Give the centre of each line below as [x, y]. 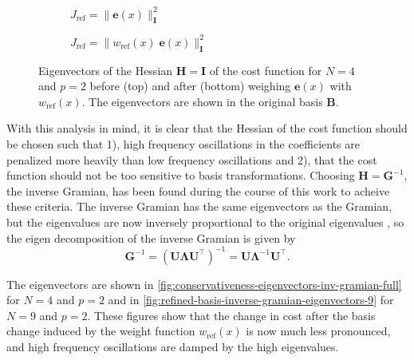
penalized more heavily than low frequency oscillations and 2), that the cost [192, 159]
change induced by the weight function [101, 331]
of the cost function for [266, 70]
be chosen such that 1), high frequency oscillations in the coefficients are [183, 143]
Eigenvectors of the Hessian [106, 70]
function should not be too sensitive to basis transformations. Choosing [181, 175]
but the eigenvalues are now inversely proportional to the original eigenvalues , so [205, 222]
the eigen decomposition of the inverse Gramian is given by [151, 237]
